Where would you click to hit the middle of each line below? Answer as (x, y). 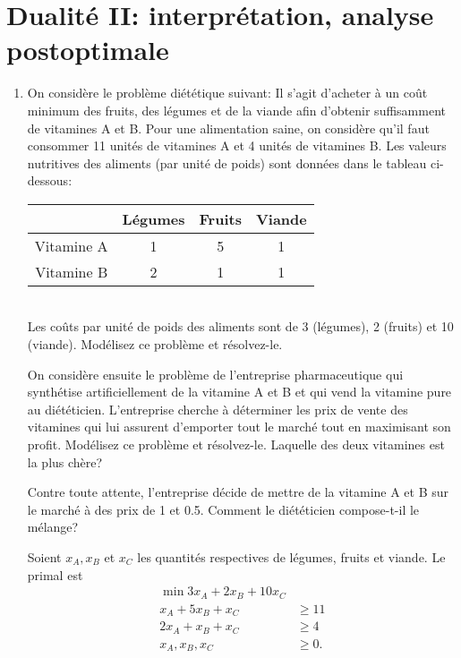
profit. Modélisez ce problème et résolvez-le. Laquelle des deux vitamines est (236, 444)
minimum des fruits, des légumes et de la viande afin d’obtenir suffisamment (236, 110)
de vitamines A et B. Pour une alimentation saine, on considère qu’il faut (228, 128)
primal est (55, 574)
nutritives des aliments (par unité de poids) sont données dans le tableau (227, 162)
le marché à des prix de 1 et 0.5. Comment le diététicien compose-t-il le (223, 509)
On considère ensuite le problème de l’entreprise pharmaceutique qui (215, 374)
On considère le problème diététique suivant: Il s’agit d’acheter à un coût (227, 93)
